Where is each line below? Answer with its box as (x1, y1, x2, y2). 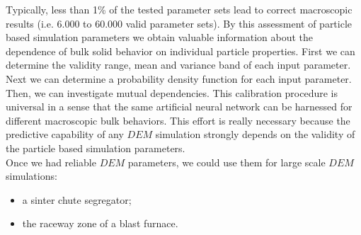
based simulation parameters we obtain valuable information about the (6, 30, 313, 45)
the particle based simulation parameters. (6, 140, 185, 155)
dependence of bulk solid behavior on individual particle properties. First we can (6, 43, 355, 58)
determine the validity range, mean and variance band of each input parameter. (6, 57, 351, 72)
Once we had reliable (6, 154, 96, 169)
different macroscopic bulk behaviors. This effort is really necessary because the (6, 113, 350, 127)
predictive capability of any (6, 127, 124, 142)
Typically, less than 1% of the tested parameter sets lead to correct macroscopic (6, 2, 353, 16)
